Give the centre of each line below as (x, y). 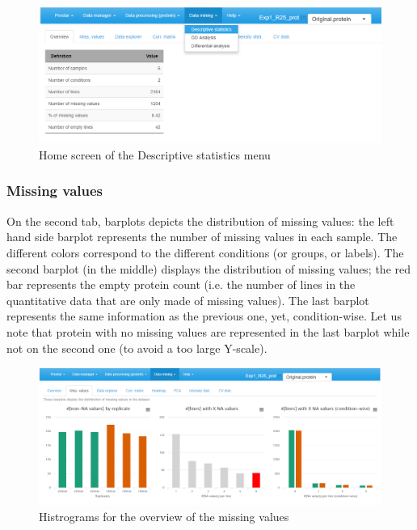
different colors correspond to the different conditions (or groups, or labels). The (205, 252)
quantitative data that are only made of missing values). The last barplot (188, 300)
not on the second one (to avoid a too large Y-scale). (137, 348)
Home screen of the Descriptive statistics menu (155, 154)
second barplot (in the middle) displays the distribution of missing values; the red (209, 268)
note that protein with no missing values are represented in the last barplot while (208, 331)
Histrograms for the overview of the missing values (164, 516)
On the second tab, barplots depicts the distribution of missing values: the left (200, 220)
